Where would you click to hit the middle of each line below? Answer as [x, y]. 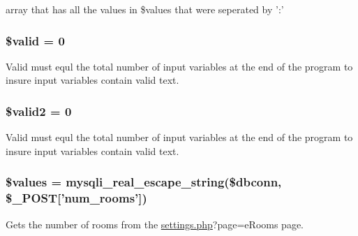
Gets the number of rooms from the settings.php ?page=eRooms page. [155, 224]
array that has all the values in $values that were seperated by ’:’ [145, 9]
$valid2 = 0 [39, 111]
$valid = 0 [35, 40]
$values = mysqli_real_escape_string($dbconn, [144, 182]
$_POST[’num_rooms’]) [76, 198]
